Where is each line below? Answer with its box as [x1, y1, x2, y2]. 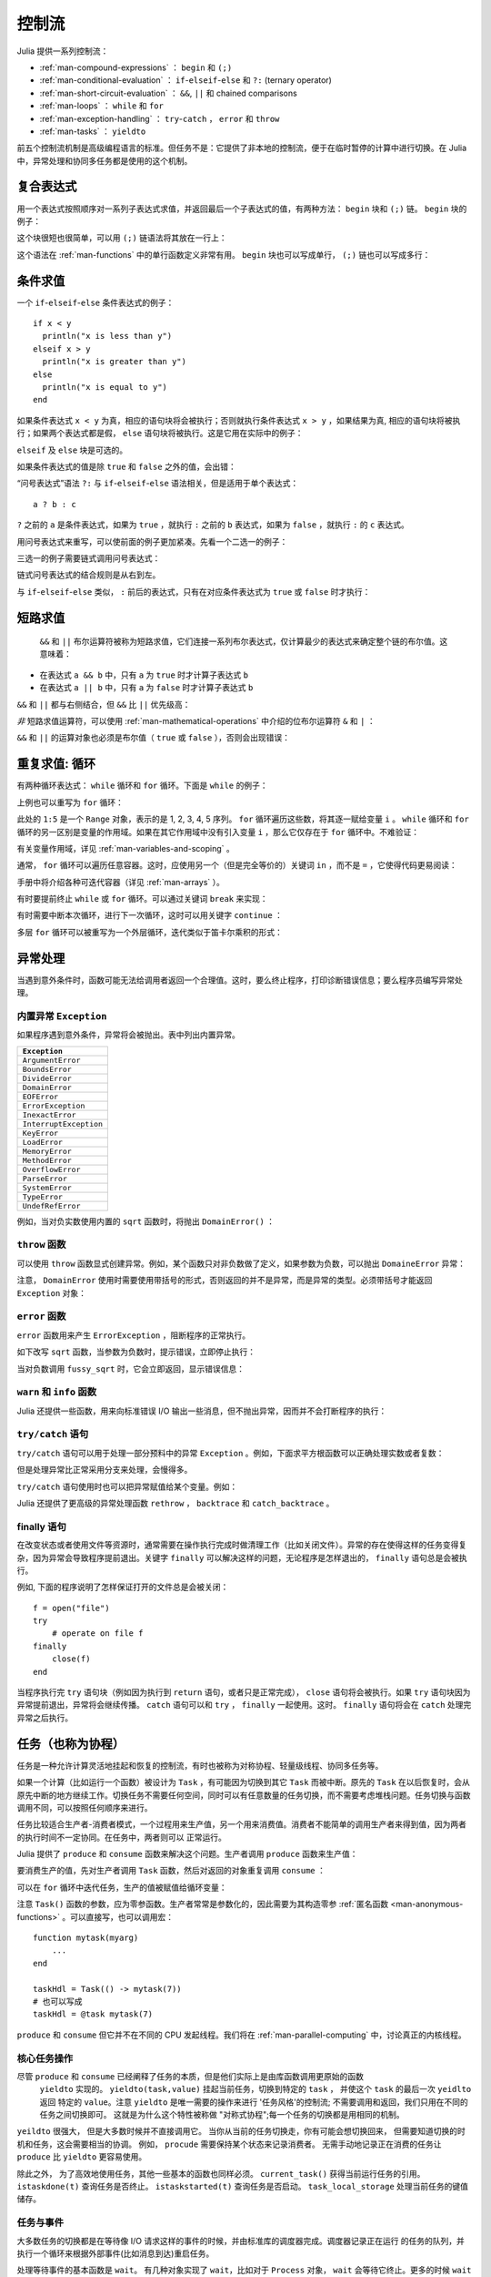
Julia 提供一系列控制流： [16, 46, 109, 56]
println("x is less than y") [42, 331, 173, 342]
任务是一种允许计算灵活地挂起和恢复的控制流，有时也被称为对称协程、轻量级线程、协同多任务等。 [16, 1760, 384, 1771]
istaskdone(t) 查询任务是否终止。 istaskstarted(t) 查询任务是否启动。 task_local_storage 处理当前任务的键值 [16, 2181, 468, 2192]
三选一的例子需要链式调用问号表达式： [16, 552, 161, 564]
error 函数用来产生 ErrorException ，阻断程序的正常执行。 [16, 1330, 250, 1341]
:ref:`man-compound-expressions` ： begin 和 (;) [39, 62, 233, 73]
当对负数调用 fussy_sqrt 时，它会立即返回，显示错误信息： [16, 1363, 245, 1374]
